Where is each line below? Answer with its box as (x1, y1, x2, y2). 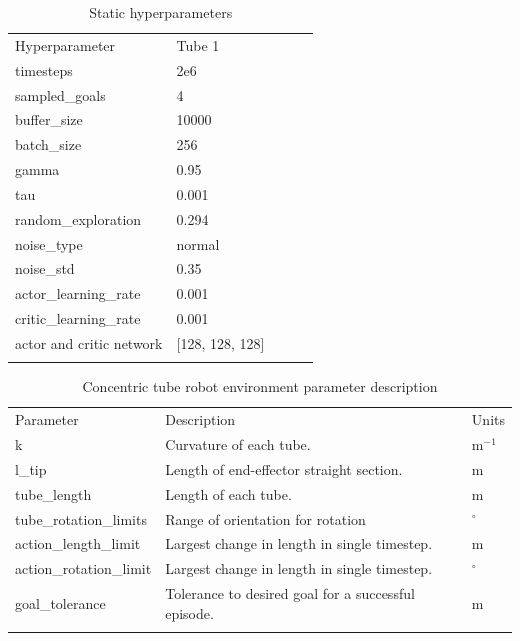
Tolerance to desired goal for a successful (165, 583, 415, 604)
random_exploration (15, 208, 142, 229)
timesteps (15, 59, 73, 80)
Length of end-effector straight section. (165, 458, 403, 479)
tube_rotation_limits (15, 508, 147, 529)
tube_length (15, 483, 92, 504)
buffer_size (15, 109, 83, 130)
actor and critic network (15, 332, 163, 353)
